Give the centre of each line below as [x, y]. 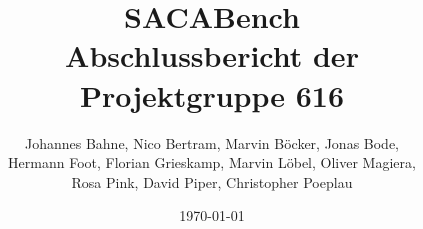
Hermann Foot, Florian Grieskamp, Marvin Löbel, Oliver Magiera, [212, 162]
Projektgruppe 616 [212, 94]
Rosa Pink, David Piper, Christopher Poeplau [212, 181]
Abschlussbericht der [212, 55]
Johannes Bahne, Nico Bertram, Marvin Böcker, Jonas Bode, [212, 142]
